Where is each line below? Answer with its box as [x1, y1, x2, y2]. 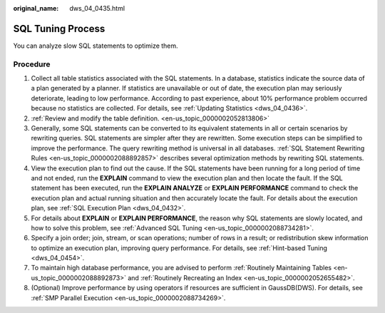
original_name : [13, 4, 59, 12]
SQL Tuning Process [13, 22, 106, 35]
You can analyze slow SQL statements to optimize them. [13, 41, 178, 50]
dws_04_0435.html [69, 4, 125, 12]
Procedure [13, 59, 51, 69]
